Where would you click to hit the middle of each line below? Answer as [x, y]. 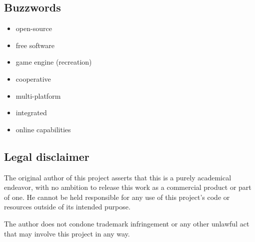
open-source [34, 28]
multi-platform [38, 95]
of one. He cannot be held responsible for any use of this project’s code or [117, 197]
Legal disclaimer [47, 156]
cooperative [33, 78]
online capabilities [43, 129]
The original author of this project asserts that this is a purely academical [118, 177]
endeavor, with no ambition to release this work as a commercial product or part [128, 187]
